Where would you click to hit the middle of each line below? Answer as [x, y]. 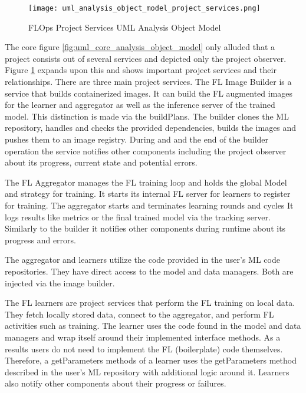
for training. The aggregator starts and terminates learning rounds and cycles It [149, 205]
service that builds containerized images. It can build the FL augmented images [149, 93]
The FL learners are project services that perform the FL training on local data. [150, 303]
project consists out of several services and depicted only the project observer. [146, 58]
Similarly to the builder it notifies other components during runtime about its [145, 228]
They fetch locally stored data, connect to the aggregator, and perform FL [139, 314]
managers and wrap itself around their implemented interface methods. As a [143, 337]
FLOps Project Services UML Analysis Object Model [125, 27]
